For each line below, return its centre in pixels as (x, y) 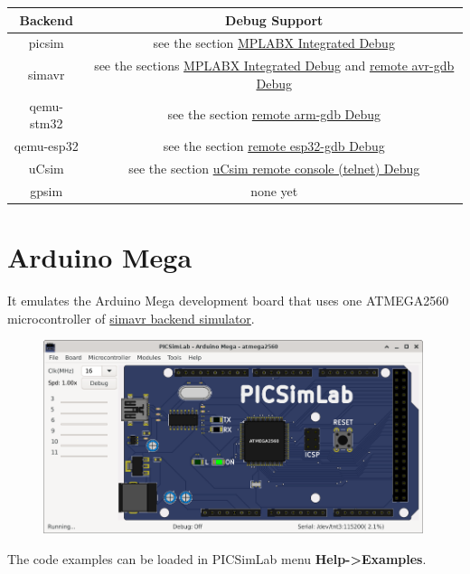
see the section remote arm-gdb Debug (274, 114)
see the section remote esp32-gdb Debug (274, 146)
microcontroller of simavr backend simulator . (131, 318)
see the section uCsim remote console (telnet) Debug (274, 168)
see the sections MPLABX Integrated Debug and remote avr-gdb (274, 66)
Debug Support (274, 19)
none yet (274, 190)
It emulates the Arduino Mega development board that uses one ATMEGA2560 (228, 300)
